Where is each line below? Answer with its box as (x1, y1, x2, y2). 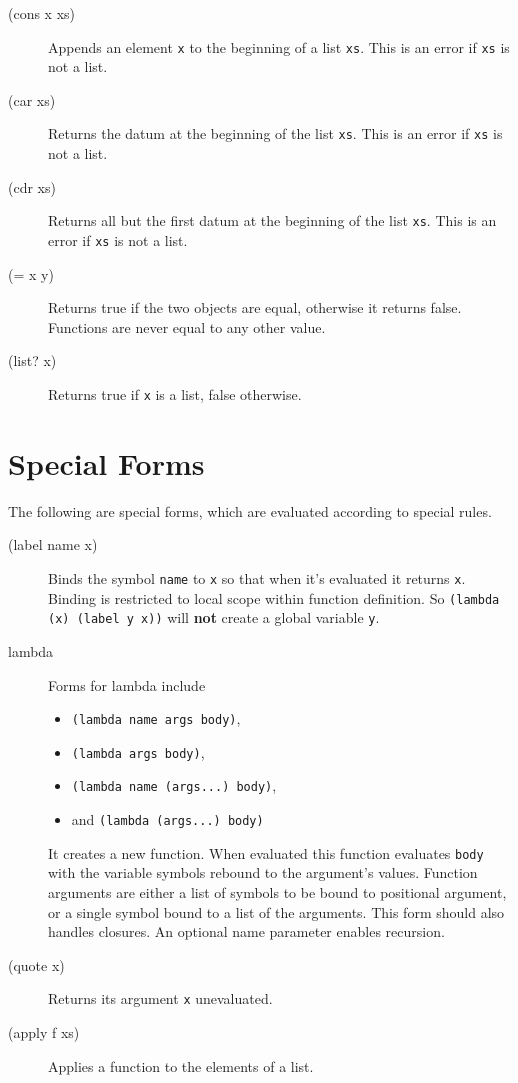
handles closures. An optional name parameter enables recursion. (48, 921, 445, 942)
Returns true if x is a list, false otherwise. (48, 383, 302, 404)
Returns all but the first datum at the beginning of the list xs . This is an (48, 210, 497, 231)
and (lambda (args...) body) (71, 809, 264, 830)
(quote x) (8, 954, 65, 975)
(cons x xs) (8, 3, 76, 23)
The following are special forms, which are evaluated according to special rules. (8, 500, 492, 521)
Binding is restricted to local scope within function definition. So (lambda (48, 587, 500, 608)
